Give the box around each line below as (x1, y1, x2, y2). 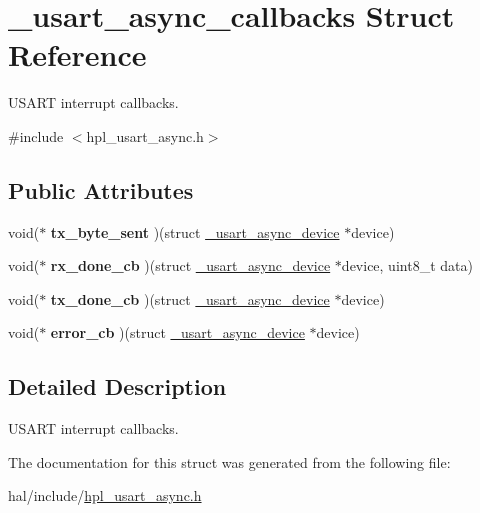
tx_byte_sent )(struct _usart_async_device (50, 221, 340, 242)
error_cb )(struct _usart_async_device (50, 322, 305, 343)
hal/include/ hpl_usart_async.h (8, 485, 202, 506)
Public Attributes (8, 174, 194, 205)
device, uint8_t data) (341, 255, 473, 276)
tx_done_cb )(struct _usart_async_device (50, 288, 330, 309)
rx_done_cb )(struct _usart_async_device (50, 255, 331, 276)
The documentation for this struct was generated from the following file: (8, 451, 451, 472)
